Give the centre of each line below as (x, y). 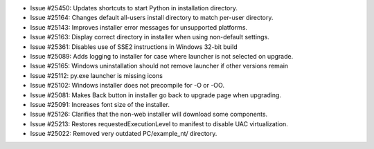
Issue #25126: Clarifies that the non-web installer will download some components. (149, 115)
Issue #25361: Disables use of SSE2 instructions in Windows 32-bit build (134, 47)
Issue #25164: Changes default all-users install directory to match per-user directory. (152, 18)
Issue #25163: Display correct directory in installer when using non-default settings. (150, 37)
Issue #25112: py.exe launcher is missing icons (96, 75)
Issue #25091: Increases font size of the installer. (100, 104)
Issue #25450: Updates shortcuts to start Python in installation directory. (134, 8)
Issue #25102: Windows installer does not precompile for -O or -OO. (127, 86)
